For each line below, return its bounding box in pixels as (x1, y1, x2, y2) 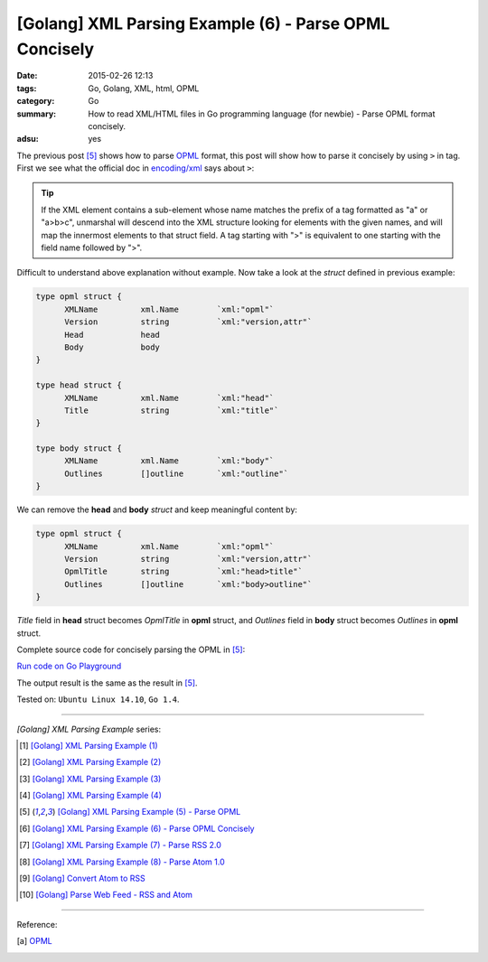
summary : (16, 108, 57, 119)
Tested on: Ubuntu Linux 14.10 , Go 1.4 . (16, 694, 180, 705)
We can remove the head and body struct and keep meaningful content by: (16, 504, 298, 515)
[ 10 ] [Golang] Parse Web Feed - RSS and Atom (19, 890, 193, 901)
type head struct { (35, 380, 122, 390)
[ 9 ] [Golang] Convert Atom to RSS (19, 873, 146, 884)
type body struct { (35, 444, 122, 453)
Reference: (16, 919, 58, 929)
